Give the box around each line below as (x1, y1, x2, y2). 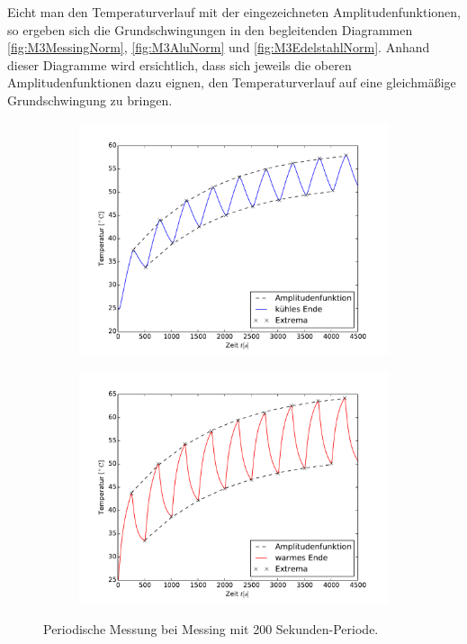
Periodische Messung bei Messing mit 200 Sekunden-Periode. (43, 619, 379, 638)
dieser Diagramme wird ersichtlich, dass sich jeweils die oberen (7, 55, 352, 74)
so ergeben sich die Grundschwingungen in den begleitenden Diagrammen (7, 20, 413, 39)
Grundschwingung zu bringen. (7, 90, 173, 109)
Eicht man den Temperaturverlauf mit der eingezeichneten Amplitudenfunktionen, (7, 3, 462, 21)
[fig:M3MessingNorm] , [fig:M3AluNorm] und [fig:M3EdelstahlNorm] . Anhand (7, 38, 430, 57)
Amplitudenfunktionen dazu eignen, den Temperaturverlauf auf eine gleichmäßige (7, 73, 456, 92)
